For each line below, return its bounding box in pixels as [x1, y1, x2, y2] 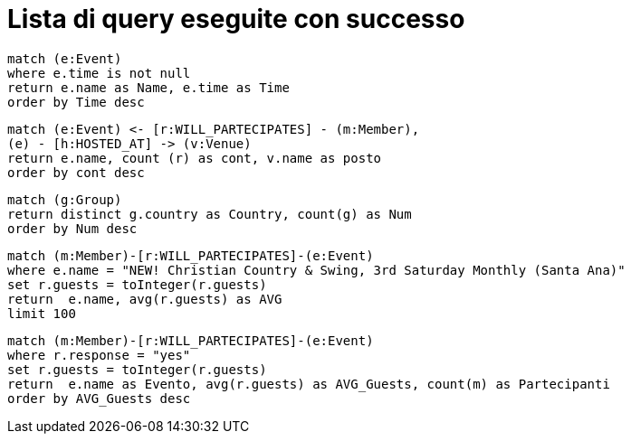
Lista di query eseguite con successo [7, 4, 465, 34]
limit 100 [7, 305, 76, 321]
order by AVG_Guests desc [7, 390, 191, 406]
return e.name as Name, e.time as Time [7, 80, 290, 95]
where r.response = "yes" [7, 347, 191, 362]
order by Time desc [7, 94, 145, 109]
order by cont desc [7, 164, 145, 180]
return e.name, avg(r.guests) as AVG [7, 291, 282, 306]
